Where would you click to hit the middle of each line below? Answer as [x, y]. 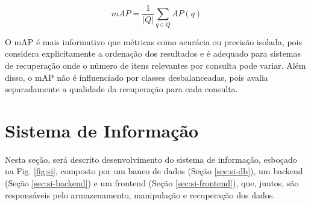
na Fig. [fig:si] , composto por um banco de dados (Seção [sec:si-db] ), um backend [154, 171]
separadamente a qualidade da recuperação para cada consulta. [121, 89]
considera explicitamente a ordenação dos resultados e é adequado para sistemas [153, 53]
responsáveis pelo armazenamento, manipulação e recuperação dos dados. [140, 194]
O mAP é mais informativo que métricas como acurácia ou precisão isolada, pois [154, 41]
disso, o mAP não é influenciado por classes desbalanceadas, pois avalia [137, 77]
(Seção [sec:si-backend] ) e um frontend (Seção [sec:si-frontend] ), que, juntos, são [152, 183]
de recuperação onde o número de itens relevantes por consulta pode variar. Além [155, 65]
